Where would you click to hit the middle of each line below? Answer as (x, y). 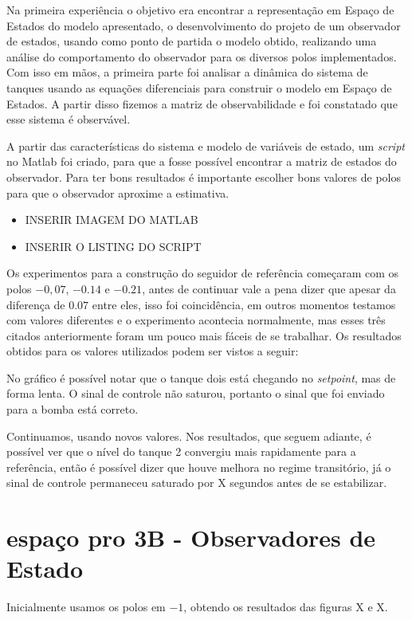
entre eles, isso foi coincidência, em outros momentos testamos (244, 304)
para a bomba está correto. (73, 409)
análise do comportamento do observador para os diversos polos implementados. (202, 56)
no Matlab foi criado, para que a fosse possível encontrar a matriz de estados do (202, 161)
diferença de (36, 304)
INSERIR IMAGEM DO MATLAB (112, 220)
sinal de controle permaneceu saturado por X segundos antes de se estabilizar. (197, 483)
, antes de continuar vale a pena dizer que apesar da (269, 288)
